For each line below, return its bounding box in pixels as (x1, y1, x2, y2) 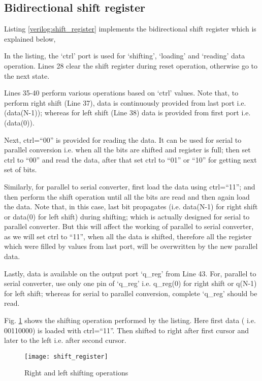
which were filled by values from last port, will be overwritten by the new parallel (4, 241, 258, 251)
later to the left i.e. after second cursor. (4, 335, 126, 345)
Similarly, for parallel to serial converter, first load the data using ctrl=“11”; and (4, 181, 255, 192)
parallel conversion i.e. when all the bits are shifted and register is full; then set (4, 144, 251, 155)
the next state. (4, 70, 50, 81)
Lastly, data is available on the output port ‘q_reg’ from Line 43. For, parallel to (4, 268, 256, 278)
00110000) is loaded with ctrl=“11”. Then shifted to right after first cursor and (4, 325, 249, 335)
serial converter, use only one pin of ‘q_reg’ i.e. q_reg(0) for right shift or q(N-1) (4, 278, 257, 289)
